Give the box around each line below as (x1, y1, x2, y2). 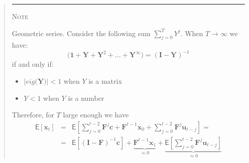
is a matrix (88, 76, 122, 86)
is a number (68, 92, 104, 103)
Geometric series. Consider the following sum (12, 28, 151, 38)
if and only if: (12, 59, 54, 69)
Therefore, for (12, 109, 54, 120)
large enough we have (63, 109, 129, 120)
